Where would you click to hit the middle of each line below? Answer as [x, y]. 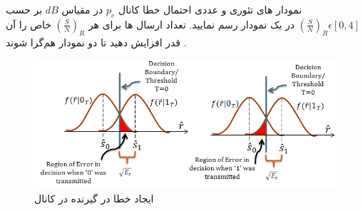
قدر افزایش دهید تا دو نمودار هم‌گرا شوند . [96, 42]
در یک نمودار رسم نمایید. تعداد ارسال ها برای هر [191, 24]
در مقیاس [82, 9]
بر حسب [24, 9]
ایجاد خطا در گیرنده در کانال [94, 199]
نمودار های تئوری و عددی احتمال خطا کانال [210, 9]
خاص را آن [29, 24]
